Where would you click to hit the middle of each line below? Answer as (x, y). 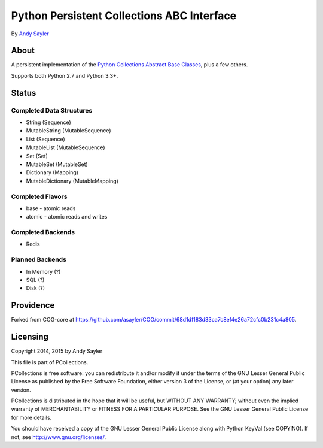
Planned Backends (39, 259)
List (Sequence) (45, 139)
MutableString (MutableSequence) (68, 131)
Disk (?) (35, 288)
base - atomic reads (51, 208)
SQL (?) (35, 280)
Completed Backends (43, 232)
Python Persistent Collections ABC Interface (124, 16)
